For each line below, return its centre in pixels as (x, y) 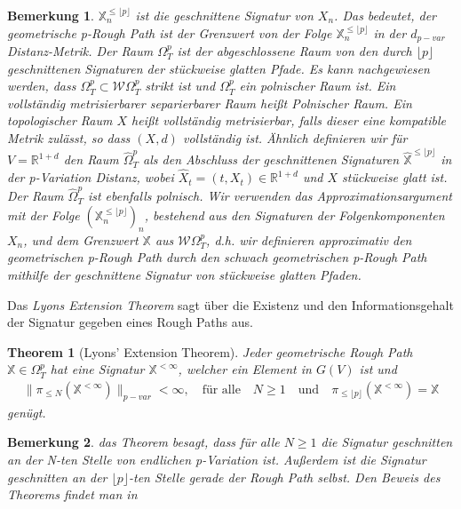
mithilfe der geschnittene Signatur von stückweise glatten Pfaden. (184, 275)
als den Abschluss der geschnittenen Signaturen (271, 159)
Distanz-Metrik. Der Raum (80, 51)
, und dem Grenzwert (81, 239)
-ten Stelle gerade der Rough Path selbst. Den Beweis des (285, 477)
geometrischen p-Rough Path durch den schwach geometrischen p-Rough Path (217, 257)
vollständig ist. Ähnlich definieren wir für (295, 138)
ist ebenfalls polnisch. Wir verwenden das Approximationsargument (270, 196)
